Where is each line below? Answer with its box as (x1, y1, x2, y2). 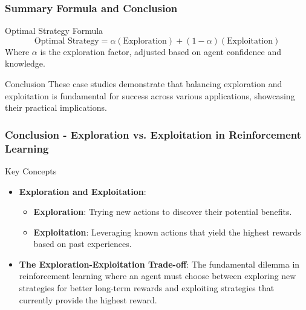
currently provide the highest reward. (19, 293, 157, 306)
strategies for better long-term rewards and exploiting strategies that (19, 282, 275, 294)
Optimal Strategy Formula (5, 24, 103, 37)
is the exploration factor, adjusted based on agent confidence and (40, 45, 281, 58)
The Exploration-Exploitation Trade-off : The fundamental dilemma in (19, 257, 300, 270)
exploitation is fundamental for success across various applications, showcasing (5, 89, 295, 102)
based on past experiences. (33, 237, 132, 250)
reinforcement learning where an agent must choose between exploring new (19, 269, 296, 282)
